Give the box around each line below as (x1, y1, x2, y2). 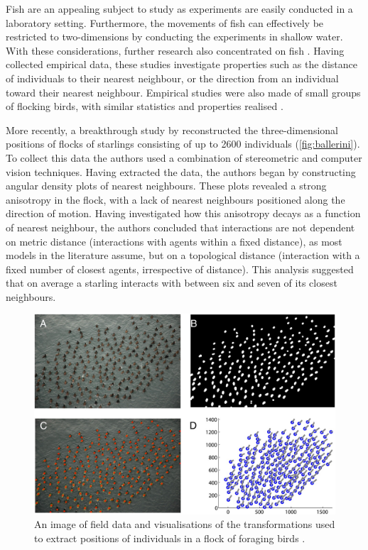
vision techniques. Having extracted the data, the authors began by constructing (6, 164, 356, 179)
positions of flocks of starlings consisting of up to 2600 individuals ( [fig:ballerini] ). (6, 136, 360, 151)
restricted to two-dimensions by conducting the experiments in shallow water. (6, 29, 343, 44)
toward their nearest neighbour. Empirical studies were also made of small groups (6, 84, 361, 99)
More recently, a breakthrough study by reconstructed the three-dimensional (6, 122, 338, 137)
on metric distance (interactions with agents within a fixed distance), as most (6, 233, 342, 248)
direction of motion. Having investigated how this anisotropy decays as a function (6, 206, 361, 221)
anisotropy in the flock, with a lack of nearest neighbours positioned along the (6, 192, 345, 207)
